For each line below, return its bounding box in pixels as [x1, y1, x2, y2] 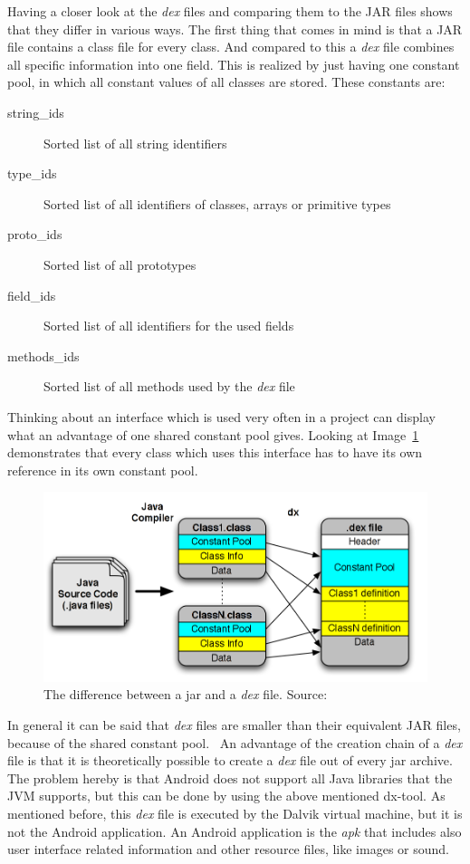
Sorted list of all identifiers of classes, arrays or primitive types [43, 194, 391, 213]
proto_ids [7, 225, 62, 244]
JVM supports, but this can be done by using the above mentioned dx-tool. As [7, 786, 446, 805]
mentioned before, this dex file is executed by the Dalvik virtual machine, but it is [7, 803, 463, 822]
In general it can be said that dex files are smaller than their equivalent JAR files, [7, 715, 461, 734]
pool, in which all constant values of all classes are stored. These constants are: [7, 72, 446, 91]
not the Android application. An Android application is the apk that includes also [7, 821, 462, 840]
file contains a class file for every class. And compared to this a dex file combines [7, 37, 455, 56]
